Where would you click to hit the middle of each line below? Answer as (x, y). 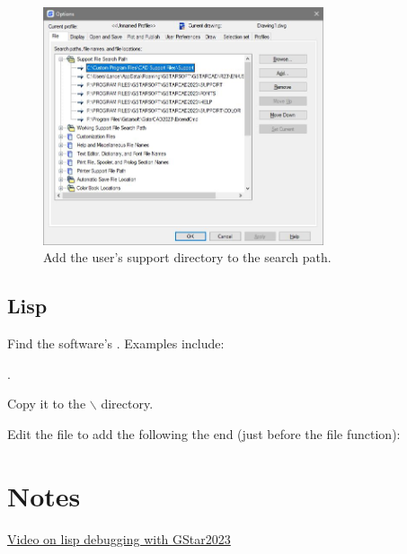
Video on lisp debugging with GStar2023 (119, 538)
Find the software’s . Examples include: (116, 343)
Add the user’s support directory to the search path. (187, 257)
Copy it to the (47, 404)
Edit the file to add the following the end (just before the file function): (204, 433)
